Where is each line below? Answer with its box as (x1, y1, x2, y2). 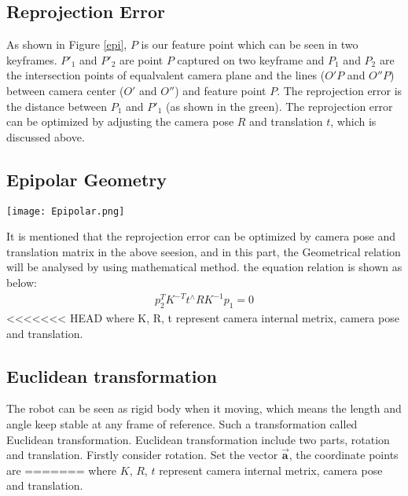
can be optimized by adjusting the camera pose (6, 113, 234, 130)
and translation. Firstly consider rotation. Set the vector (6, 446, 278, 463)
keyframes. (6, 51, 57, 68)
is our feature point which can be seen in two (141, 36, 358, 53)
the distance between (6, 97, 108, 114)
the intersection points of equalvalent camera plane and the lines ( (6, 67, 325, 83)
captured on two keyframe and (177, 51, 325, 68)
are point (119, 51, 164, 68)
